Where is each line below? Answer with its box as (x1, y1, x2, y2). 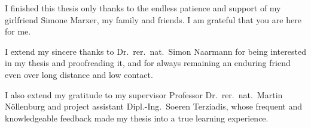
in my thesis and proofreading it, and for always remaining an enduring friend (5, 57, 291, 69)
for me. (5, 25, 31, 38)
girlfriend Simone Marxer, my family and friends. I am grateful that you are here (5, 13, 301, 26)
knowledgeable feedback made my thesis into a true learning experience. (5, 111, 269, 124)
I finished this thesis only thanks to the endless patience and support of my (5, 2, 281, 14)
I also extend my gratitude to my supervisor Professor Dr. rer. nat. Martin (5, 88, 283, 101)
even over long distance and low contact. (5, 68, 153, 80)
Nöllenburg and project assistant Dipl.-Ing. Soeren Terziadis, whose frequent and (5, 100, 303, 113)
